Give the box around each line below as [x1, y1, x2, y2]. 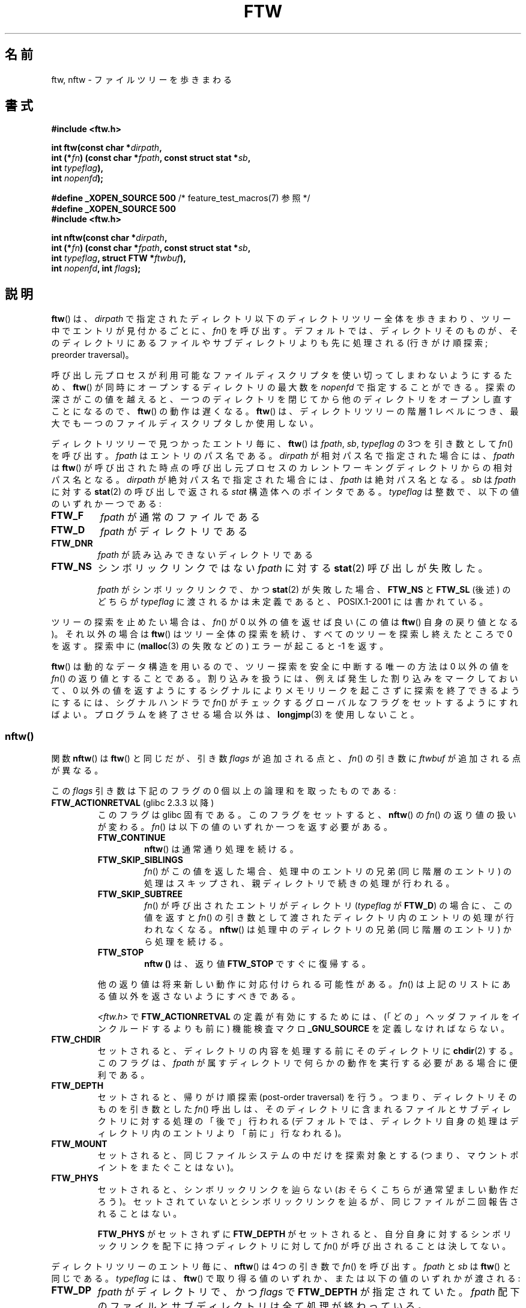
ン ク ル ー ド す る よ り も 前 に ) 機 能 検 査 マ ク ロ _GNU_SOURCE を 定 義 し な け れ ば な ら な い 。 [97, 1023, 510, 1034]
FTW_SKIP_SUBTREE [97, 889, 183, 900]
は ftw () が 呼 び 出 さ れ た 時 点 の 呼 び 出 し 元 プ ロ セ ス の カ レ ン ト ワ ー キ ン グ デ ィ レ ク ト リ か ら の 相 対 [51, 462, 513, 473]
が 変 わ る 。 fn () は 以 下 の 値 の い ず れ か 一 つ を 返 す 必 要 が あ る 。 [97, 822, 392, 832]
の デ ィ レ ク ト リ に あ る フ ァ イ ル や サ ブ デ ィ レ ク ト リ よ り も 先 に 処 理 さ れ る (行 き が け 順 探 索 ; [51, 338, 488, 348]
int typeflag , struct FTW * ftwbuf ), [51, 253, 187, 264]
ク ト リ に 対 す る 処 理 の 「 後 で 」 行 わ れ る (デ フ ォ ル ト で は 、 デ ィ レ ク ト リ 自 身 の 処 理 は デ [97, 1116, 519, 1127]
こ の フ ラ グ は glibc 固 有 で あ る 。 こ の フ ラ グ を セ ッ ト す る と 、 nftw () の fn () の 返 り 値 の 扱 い [97, 810, 516, 820]
